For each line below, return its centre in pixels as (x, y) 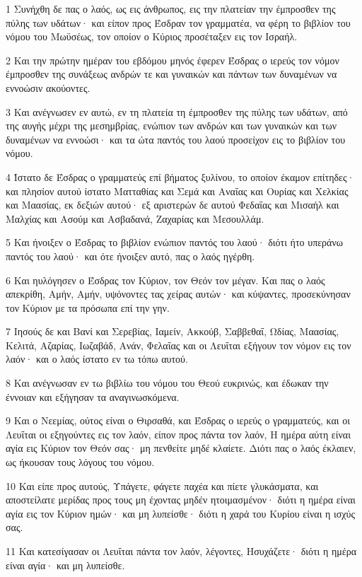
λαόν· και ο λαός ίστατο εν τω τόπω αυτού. (97, 359)
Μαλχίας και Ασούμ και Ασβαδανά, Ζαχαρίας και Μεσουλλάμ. (135, 218)
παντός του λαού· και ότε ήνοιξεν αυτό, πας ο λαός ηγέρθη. (130, 256)
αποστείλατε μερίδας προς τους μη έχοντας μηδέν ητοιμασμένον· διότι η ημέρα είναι (181, 500)
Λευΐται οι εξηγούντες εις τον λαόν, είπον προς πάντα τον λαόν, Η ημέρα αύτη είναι (178, 434)
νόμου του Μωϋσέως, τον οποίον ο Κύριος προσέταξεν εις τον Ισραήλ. (152, 36)
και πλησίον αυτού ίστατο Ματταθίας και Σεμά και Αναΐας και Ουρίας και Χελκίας (177, 191)
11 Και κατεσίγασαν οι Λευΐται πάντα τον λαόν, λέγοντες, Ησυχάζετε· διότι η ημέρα (181, 551)
